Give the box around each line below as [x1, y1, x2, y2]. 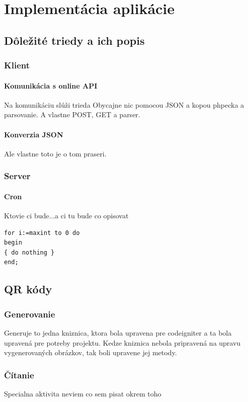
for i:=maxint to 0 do [4, 229, 80, 236]
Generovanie [4, 307, 55, 320]
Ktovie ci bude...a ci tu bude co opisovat [4, 210, 129, 221]
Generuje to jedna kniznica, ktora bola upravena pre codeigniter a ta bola [4, 327, 232, 338]
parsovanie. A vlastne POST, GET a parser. [4, 109, 140, 120]
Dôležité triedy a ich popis [4, 32, 145, 48]
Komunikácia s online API [4, 80, 98, 91]
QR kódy [4, 281, 52, 297]
